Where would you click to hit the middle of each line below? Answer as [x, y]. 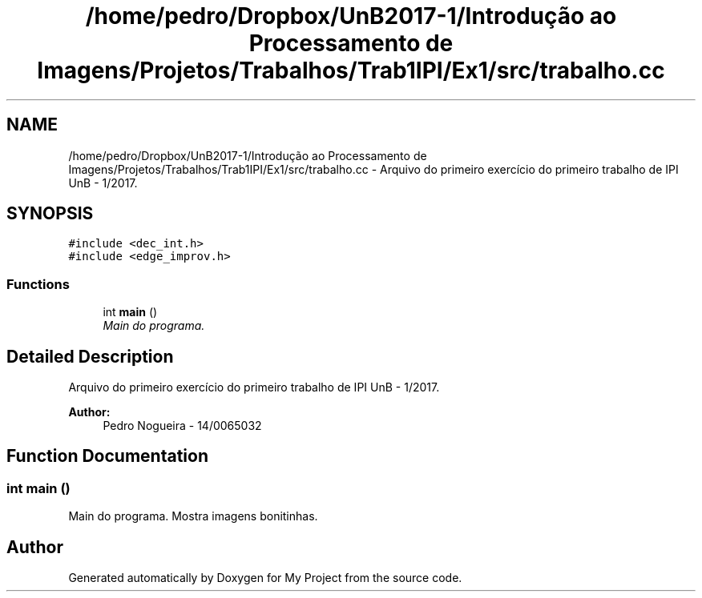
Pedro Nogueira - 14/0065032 [182, 426]
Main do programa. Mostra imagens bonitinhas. [193, 516]
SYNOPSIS [50, 214]
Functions [38, 284]
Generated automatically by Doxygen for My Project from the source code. [265, 578]
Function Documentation [107, 456]
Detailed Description [90, 356]
